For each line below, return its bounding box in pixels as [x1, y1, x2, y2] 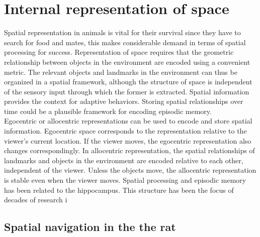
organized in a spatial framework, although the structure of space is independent [4, 76, 252, 87]
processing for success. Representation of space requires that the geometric [4, 47, 234, 57]
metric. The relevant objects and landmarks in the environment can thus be [4, 66, 237, 77]
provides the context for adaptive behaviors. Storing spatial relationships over [4, 96, 243, 106]
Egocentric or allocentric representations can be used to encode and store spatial [4, 115, 252, 126]
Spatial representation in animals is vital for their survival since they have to [4, 27, 241, 38]
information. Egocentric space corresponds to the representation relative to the [4, 126, 247, 136]
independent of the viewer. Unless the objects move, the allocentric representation [4, 165, 256, 175]
